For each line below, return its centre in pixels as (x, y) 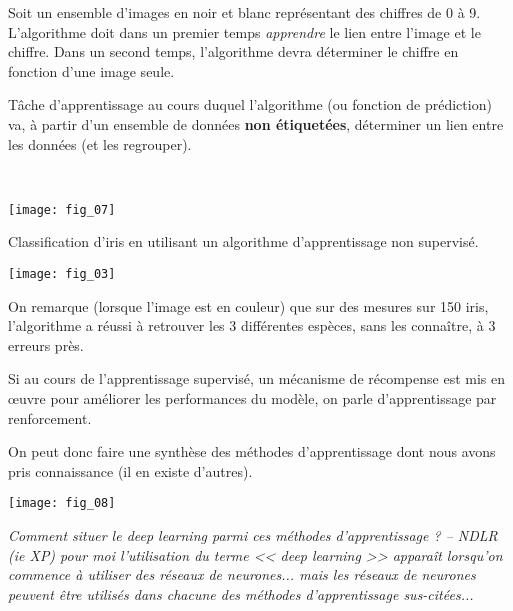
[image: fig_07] (62, 209)
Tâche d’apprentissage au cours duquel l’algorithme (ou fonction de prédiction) (250, 104)
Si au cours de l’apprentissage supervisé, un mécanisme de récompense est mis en (256, 378)
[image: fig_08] (62, 503)
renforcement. (50, 417)
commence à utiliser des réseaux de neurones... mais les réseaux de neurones (242, 574)
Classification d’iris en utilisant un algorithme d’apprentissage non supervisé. (243, 241)
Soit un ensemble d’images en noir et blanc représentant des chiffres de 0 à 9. (244, 12)
